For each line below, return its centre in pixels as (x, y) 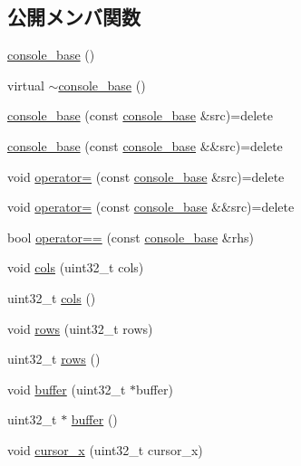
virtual (26, 85)
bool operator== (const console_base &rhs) (131, 237)
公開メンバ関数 (74, 17)
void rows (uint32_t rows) (80, 328)
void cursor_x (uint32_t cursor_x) (105, 449)
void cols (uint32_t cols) (76, 267)
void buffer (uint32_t (67, 389)
